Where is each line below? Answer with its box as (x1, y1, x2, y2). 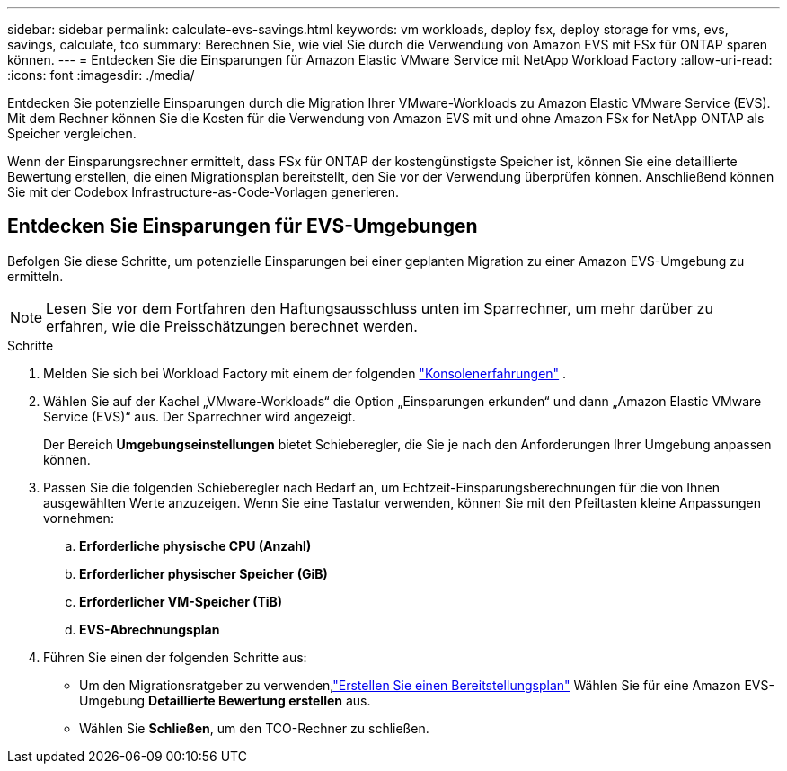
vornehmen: (43, 510, 114, 526)
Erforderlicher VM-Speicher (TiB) (79, 593, 283, 609)
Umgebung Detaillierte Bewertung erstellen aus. (79, 692, 371, 708)
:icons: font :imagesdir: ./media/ (7, 67, 195, 83)
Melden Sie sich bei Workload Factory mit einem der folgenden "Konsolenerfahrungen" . (43, 365, 567, 381)
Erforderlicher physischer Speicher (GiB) (79, 565, 328, 581)
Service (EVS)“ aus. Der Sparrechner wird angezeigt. (43, 408, 356, 424)
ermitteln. (7, 268, 64, 284)
